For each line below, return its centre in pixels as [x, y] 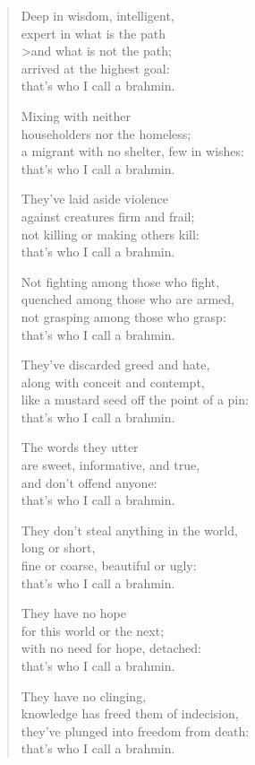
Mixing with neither [76, 115]
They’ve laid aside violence [94, 199]
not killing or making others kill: [110, 234]
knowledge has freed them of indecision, [130, 713]
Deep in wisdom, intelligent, [98, 15]
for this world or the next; [93, 630]
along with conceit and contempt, [113, 382]
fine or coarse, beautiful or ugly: [109, 565]
